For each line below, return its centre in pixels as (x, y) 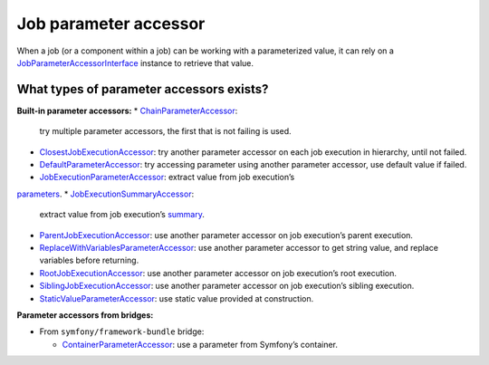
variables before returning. (89, 260)
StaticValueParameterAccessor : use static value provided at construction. (177, 298)
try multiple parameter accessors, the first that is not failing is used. (165, 131)
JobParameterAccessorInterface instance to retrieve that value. (135, 62)
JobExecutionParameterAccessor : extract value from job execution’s (167, 178)
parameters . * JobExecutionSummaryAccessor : (105, 194)
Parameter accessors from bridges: (85, 315)
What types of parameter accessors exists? (143, 89)
